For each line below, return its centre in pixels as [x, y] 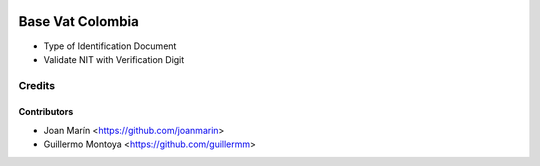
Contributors [46, 112]
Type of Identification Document [110, 46]
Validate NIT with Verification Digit [114, 59]
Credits [36, 85]
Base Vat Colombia [78, 21]
